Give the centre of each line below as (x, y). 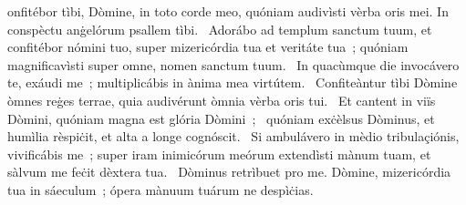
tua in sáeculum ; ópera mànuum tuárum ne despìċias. (161, 189)
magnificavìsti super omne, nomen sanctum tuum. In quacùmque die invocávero (233, 64)
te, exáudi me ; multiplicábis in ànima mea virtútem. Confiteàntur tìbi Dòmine (233, 82)
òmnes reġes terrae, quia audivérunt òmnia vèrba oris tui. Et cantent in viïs (222, 100)
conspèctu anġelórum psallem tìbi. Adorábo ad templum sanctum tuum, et (220, 29)
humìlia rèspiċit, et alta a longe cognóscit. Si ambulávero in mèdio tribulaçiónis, (233, 136)
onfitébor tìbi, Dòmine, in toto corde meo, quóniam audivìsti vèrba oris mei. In (228, 11)
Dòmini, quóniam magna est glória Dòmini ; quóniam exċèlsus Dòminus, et (221, 118)
